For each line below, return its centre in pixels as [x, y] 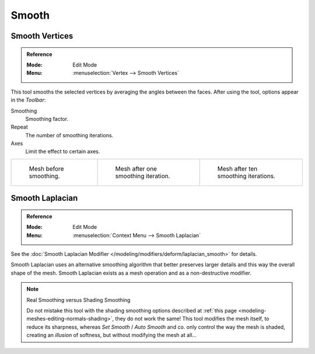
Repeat [20, 127]
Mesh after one [136, 168]
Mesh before [46, 168]
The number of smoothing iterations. [69, 135]
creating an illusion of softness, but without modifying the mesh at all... [111, 335]
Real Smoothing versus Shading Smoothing [78, 300]
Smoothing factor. [47, 119]
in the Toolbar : [28, 100]
